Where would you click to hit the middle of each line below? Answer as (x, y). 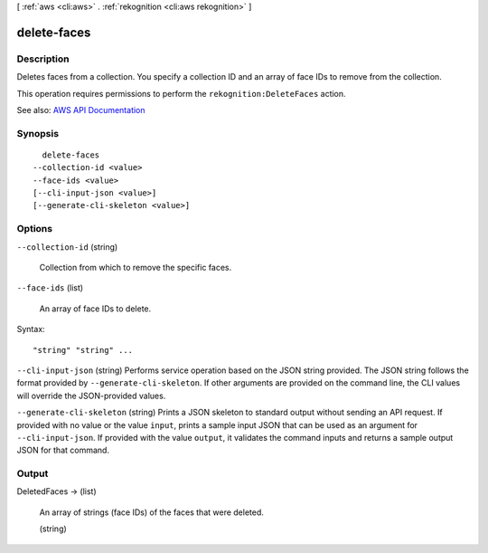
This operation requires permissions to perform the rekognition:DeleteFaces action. (182, 93)
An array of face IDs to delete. (95, 309)
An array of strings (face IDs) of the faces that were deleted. (151, 512)
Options (35, 229)
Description (43, 59)
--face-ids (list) (50, 288)
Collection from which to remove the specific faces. (136, 267)
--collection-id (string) (67, 247)
